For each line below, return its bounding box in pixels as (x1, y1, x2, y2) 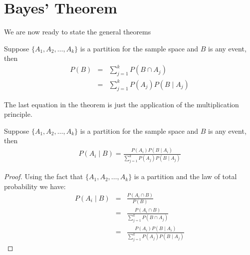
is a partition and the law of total (134, 171, 237, 182)
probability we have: (4, 181, 66, 191)
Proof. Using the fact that (4, 171, 83, 182)
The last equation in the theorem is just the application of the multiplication (4, 99, 239, 109)
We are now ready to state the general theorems (4, 26, 151, 37)
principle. (4, 109, 32, 119)
